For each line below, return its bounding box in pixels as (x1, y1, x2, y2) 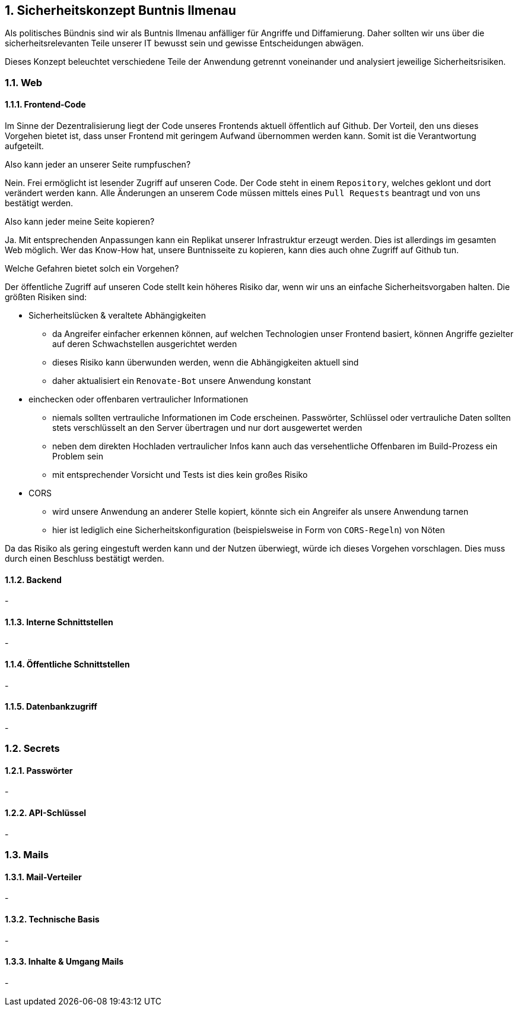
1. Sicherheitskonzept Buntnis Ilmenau (5, 3, 236, 18)
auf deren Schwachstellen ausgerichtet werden (52, 339, 237, 349)
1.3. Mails (5, 849, 49, 861)
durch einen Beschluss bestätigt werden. (5, 553, 164, 564)
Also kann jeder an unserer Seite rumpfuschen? (5, 159, 191, 170)
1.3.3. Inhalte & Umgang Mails (5, 956, 124, 967)
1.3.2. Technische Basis (5, 914, 100, 924)
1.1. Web (5, 76, 43, 89)
